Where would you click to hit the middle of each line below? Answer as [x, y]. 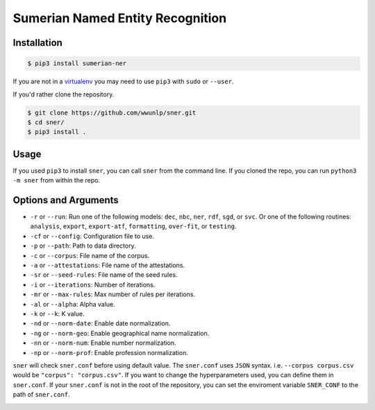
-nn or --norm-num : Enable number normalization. [103, 343]
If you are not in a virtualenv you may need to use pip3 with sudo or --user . [123, 82]
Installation [37, 43]
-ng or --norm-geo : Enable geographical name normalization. [120, 333]
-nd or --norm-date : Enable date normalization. [100, 323]
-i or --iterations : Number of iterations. [93, 284]
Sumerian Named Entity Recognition [120, 18]
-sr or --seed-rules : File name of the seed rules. [104, 275]
